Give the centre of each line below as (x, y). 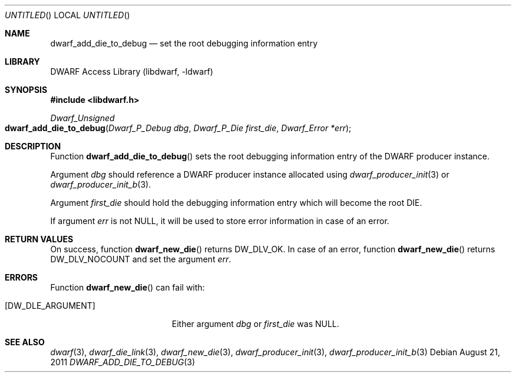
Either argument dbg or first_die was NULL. (255, 324)
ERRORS (21, 277)
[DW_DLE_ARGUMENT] (50, 306)
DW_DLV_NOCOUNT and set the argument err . (141, 259)
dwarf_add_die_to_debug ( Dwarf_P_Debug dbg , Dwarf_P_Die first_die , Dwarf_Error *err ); (178, 128)
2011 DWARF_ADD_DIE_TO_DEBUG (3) (123, 362)
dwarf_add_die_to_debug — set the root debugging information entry (184, 43)
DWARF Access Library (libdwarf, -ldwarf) (132, 71)
